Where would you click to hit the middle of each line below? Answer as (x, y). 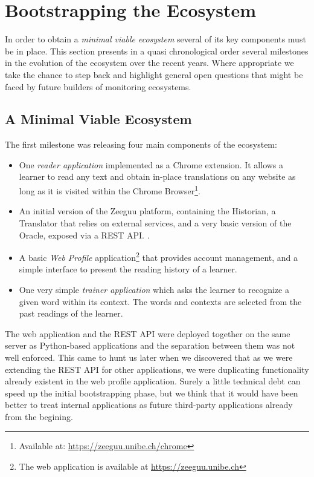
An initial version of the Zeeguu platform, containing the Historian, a (147, 211)
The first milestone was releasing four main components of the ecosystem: (141, 144)
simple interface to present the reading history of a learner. (128, 269)
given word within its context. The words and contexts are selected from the (160, 301)
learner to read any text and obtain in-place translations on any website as (157, 176)
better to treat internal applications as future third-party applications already (149, 405)
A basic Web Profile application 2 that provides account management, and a (159, 256)
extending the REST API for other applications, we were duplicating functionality (157, 369)
